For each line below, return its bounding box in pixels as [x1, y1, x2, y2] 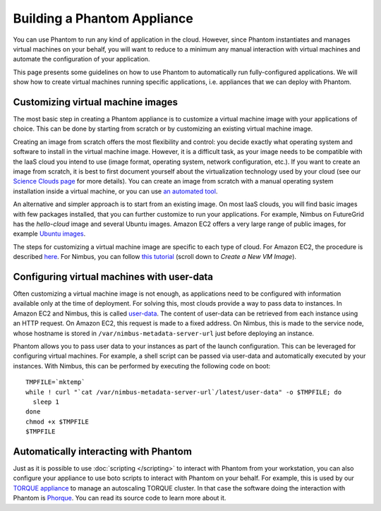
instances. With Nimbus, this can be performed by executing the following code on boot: [13, 361, 271, 370]
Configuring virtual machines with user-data [13, 270, 214, 282]
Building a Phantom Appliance [13, 11, 193, 26]
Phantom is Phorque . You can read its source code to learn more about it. [13, 494, 226, 503]
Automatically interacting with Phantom [13, 445, 192, 457]
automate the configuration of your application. [13, 55, 150, 64]
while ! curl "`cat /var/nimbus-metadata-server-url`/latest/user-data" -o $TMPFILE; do [25, 388, 342, 396]
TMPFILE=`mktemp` [25, 378, 85, 386]
